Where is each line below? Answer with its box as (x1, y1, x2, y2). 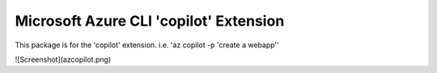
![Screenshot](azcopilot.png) (15, 55, 112, 64)
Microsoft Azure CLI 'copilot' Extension (15, 12, 285, 30)
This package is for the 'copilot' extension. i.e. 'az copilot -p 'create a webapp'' (15, 40, 279, 50)
